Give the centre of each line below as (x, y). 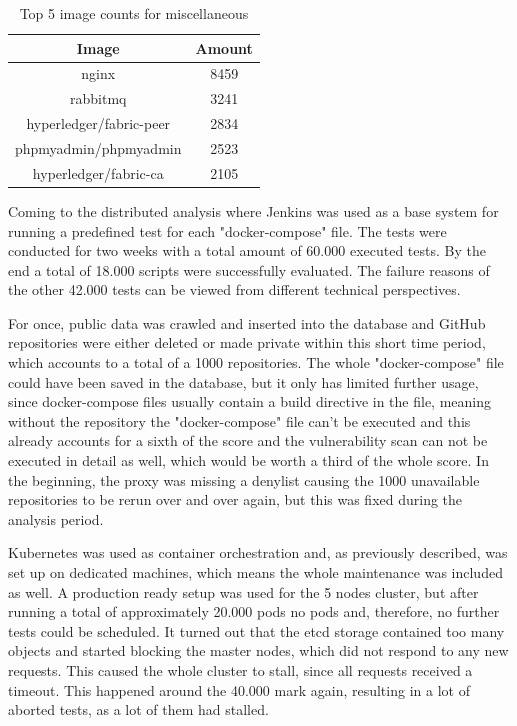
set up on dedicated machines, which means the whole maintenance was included (255, 572)
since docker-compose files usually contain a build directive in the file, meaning (249, 401)
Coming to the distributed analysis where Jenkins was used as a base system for (253, 210)
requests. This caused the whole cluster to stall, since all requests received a (240, 669)
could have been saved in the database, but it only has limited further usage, (243, 381)
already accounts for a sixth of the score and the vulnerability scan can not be (248, 440)
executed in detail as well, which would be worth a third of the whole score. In (248, 460)
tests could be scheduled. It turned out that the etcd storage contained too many (256, 630)
